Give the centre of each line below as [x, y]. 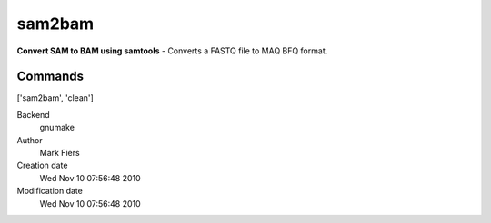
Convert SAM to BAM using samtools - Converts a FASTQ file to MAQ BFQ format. [172, 51]
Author [30, 140]
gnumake [57, 128]
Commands [50, 77]
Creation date [42, 165]
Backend [33, 114]
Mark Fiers [60, 153]
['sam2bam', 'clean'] [55, 98]
